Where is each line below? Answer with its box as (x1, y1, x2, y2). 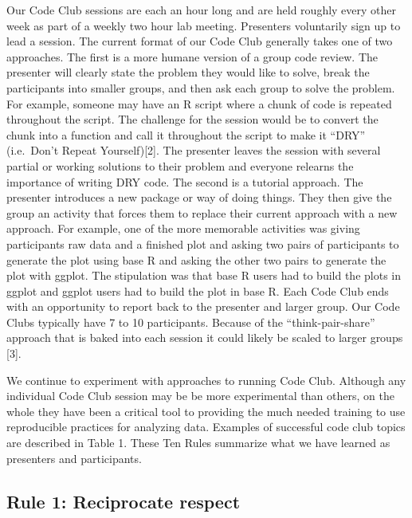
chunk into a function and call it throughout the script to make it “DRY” (6, 126, 366, 143)
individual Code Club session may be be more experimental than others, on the (6, 387, 394, 404)
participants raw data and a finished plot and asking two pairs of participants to (6, 235, 399, 252)
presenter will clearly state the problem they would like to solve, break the (6, 64, 370, 80)
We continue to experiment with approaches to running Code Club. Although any (6, 371, 406, 388)
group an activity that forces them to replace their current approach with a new (6, 204, 398, 221)
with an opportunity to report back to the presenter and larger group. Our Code (6, 298, 400, 315)
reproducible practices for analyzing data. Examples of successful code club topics (6, 418, 406, 435)
